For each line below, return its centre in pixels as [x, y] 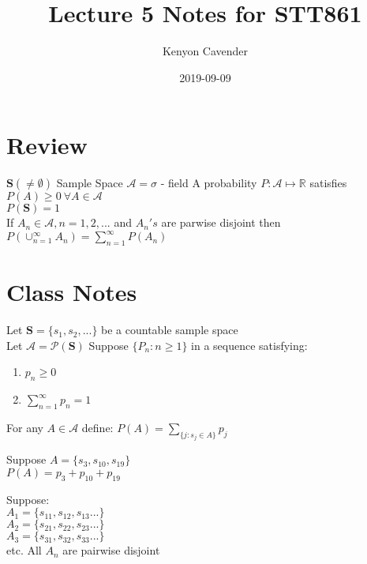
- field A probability [209, 183]
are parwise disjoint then [221, 222]
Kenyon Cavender [205, 51]
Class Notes [72, 292]
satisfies [328, 183]
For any [25, 428]
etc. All [24, 550]
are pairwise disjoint [111, 550]
